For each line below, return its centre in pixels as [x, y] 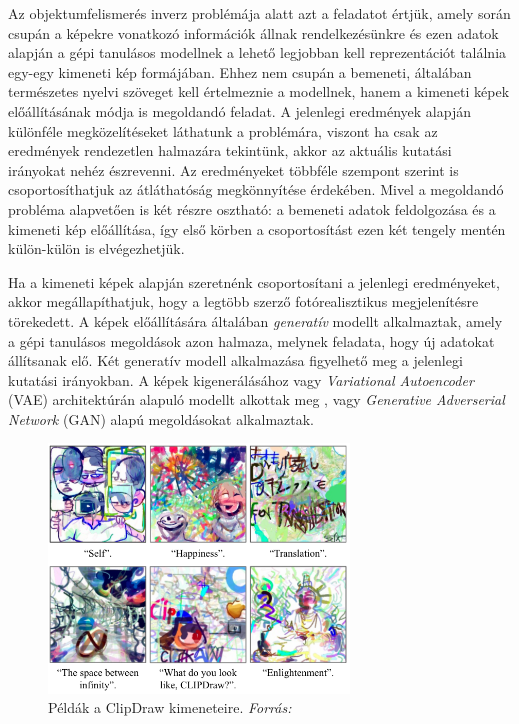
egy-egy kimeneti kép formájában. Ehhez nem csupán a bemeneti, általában [240, 71]
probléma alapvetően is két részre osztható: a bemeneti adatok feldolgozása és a [252, 208]
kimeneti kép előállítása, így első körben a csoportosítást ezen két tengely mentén [257, 228]
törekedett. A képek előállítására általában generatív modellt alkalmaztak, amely [255, 320]
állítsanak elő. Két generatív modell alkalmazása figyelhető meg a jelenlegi [235, 360]
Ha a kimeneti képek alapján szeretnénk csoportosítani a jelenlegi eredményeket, [254, 281]
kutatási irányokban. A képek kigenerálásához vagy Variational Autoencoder [241, 379]
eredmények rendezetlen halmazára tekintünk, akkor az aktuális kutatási [230, 150]
